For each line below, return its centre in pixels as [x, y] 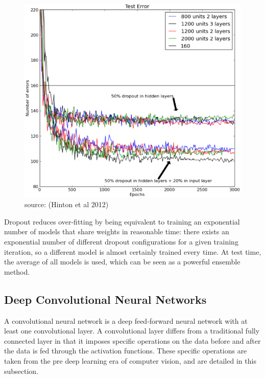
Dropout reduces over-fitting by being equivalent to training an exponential [122, 221]
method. [17, 271]
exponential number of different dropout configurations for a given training [121, 241]
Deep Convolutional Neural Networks [105, 299]
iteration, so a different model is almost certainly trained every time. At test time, [133, 251]
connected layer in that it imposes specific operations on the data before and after [132, 340]
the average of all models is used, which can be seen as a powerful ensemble [122, 262]
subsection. [21, 371]
